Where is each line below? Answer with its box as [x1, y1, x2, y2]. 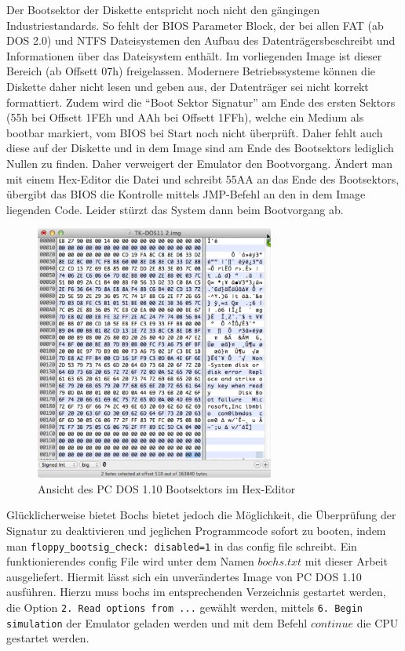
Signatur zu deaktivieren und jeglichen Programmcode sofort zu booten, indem [6, 522, 386, 538]
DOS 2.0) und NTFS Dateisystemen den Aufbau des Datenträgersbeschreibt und [6, 32, 396, 49]
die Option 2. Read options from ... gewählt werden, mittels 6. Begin [6, 599, 363, 616]
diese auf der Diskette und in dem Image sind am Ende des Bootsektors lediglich [6, 140, 394, 156]
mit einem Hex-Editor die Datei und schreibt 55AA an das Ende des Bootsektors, [6, 170, 400, 187]
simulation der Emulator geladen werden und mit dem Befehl [6, 614, 308, 631]
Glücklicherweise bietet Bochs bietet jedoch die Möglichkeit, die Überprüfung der [6, 507, 396, 523]
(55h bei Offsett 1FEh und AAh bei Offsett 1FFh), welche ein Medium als [6, 109, 364, 125]
